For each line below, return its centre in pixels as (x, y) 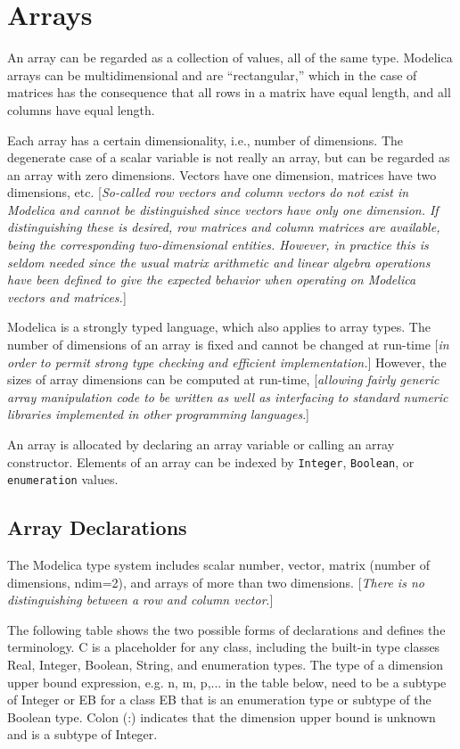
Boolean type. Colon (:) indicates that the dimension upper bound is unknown (222, 716)
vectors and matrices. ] (67, 296)
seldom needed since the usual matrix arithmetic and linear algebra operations (219, 262)
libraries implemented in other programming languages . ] (159, 414)
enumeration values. (63, 479)
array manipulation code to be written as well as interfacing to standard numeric (228, 396)
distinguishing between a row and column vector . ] (140, 600)
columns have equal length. (81, 109)
